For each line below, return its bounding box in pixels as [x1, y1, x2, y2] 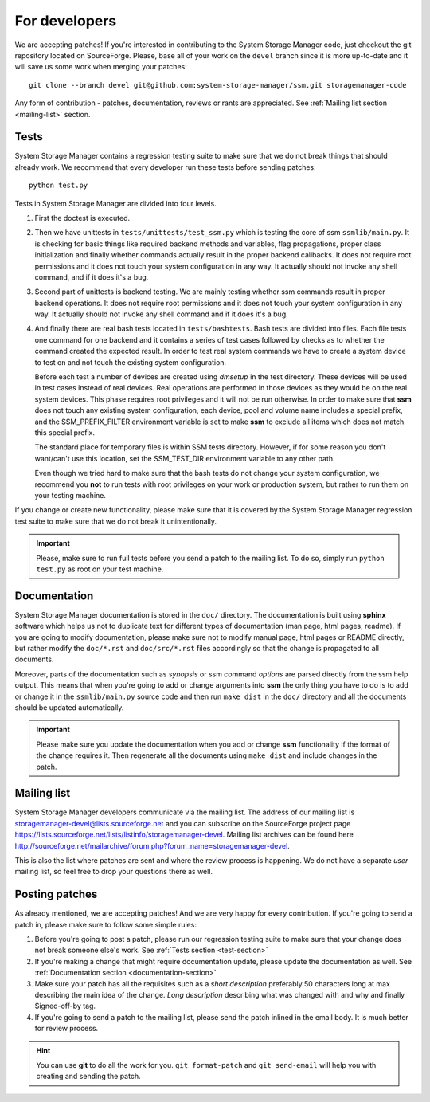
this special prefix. [34, 428, 96, 437]
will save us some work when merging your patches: [14, 62, 187, 72]
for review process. [34, 1024, 99, 1033]
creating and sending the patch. [36, 1072, 141, 1081]
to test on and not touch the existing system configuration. [34, 357, 227, 367]
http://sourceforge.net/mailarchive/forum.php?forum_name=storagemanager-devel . [14, 841, 290, 850]
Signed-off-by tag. [34, 1001, 96, 1011]
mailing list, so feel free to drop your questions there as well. [14, 867, 213, 877]
